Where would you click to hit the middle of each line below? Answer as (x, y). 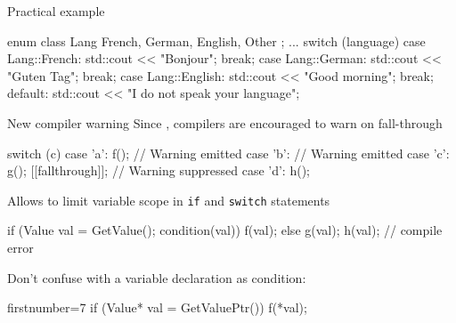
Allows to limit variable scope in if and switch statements (169, 200)
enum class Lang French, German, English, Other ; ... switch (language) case (216, 40)
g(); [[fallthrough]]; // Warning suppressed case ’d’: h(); (159, 170)
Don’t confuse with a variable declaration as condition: (157, 277)
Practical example (56, 11)
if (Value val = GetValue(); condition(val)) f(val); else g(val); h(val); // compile (225, 230)
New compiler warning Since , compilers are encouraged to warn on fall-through (225, 122)
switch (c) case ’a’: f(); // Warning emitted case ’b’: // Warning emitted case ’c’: (228, 153)
